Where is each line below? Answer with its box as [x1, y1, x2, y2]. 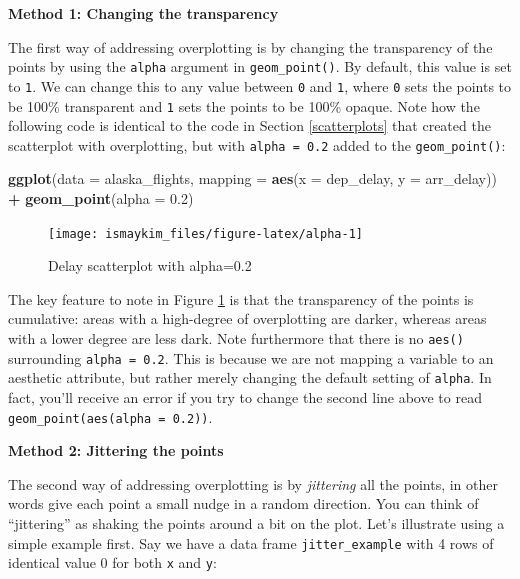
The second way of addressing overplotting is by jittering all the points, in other [8, 473, 498, 494]
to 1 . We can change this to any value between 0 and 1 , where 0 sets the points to [8, 75, 512, 96]
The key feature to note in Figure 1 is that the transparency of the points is [8, 288, 474, 309]
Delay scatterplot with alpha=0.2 [48, 255, 252, 276]
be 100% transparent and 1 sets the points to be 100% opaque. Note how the [8, 95, 480, 116]
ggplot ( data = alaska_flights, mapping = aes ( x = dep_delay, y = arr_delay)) [8, 168, 497, 189]
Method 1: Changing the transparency [8, 3, 279, 23]
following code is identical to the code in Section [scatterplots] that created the [8, 115, 491, 136]
